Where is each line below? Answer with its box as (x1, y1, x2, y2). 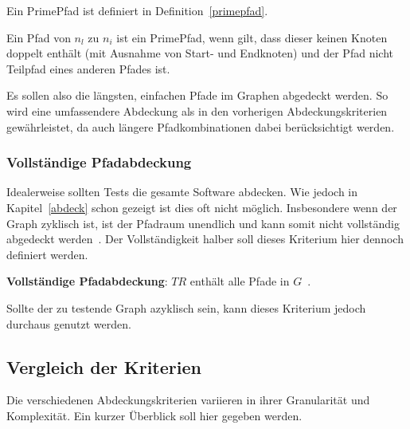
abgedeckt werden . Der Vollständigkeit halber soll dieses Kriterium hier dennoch (6, 230, 404, 247)
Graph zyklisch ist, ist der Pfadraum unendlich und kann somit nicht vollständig (6, 214, 400, 231)
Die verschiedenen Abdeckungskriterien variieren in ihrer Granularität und (6, 392, 370, 408)
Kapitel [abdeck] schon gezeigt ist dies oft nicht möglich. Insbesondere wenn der (6, 199, 397, 215)
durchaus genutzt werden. (6, 315, 131, 332)
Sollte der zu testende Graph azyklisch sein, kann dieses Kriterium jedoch (6, 299, 366, 316)
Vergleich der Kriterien (6, 354, 201, 379)
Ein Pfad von (6, 29, 71, 45)
